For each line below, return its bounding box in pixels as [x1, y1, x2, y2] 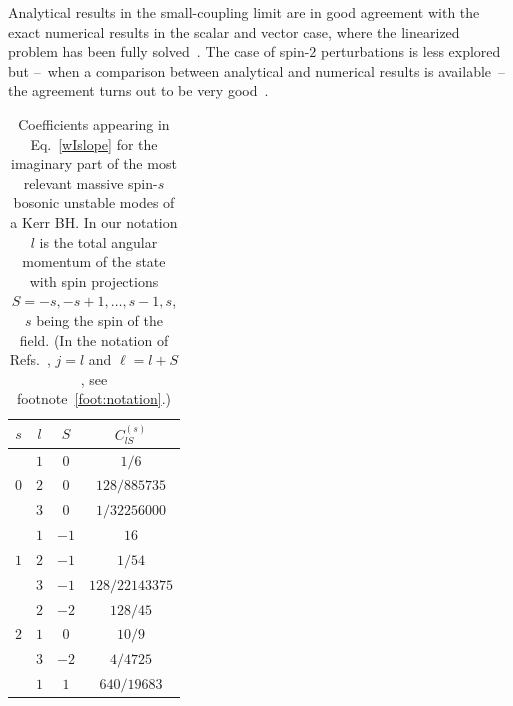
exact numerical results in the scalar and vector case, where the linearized [8, 21, 460, 42]
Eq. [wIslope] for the [30, 133, 158, 154]
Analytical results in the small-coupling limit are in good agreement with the [8, 2, 480, 22]
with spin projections [29, 270, 159, 291]
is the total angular [39, 231, 158, 252]
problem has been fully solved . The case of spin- [8, 41, 310, 62]
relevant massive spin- [23, 172, 158, 193]
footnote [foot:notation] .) [16, 388, 171, 409]
